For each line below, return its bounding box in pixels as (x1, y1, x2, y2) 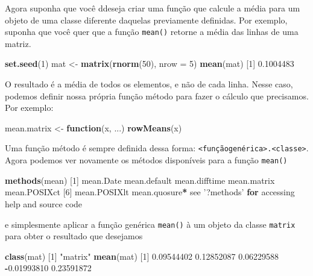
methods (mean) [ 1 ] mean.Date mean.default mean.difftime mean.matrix (5, 174, 275, 186)
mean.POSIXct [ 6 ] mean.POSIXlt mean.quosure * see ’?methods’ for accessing (5, 186, 295, 198)
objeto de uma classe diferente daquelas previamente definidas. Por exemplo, (5, 13, 288, 26)
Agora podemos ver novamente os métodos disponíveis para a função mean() (5, 154, 288, 166)
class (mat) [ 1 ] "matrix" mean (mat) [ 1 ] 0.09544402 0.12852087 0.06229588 (5, 249, 279, 262)
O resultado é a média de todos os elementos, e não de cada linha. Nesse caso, (5, 78, 293, 90)
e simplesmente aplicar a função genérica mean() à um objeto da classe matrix (5, 218, 296, 230)
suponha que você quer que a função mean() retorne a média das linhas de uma (5, 25, 299, 38)
